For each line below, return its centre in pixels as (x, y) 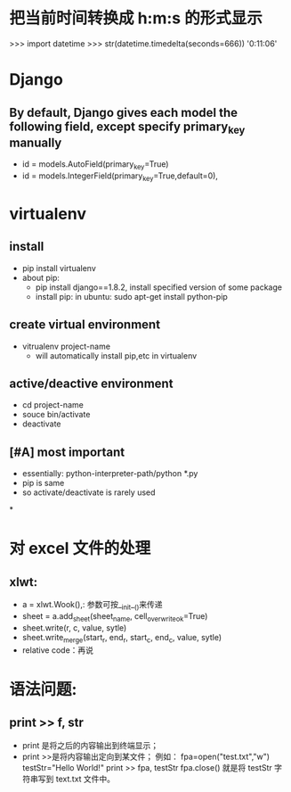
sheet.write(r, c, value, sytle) (74, 627)
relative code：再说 (58, 650)
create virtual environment (85, 325)
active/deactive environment (91, 383)
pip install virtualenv (59, 268)
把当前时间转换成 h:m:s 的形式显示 (136, 18)
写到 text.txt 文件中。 (77, 779)
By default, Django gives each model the (124, 112)
